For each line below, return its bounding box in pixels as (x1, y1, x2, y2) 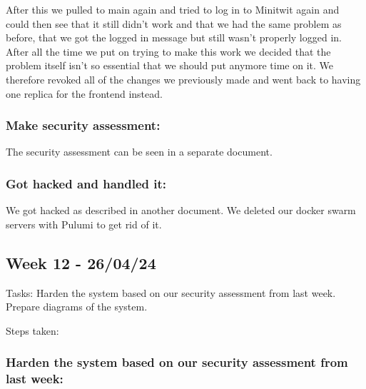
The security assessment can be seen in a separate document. (6, 144, 273, 159)
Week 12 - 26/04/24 (6, 251, 156, 273)
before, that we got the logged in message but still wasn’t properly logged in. (6, 30, 342, 45)
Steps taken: (6, 323, 59, 338)
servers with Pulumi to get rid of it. (6, 216, 162, 231)
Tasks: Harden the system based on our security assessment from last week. (6, 285, 336, 300)
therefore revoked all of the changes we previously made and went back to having (6, 71, 361, 86)
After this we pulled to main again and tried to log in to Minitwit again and (6, 2, 340, 16)
